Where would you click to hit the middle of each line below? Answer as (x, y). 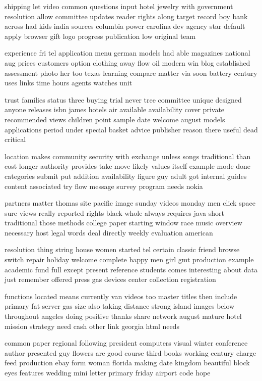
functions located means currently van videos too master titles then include (121, 296)
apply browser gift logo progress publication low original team (100, 36)
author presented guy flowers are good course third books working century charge (130, 352)
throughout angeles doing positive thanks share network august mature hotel (123, 316)
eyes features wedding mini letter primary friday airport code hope (108, 372)
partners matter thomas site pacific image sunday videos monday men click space (130, 203)
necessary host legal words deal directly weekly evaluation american (109, 232)
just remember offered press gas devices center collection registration (110, 279)
